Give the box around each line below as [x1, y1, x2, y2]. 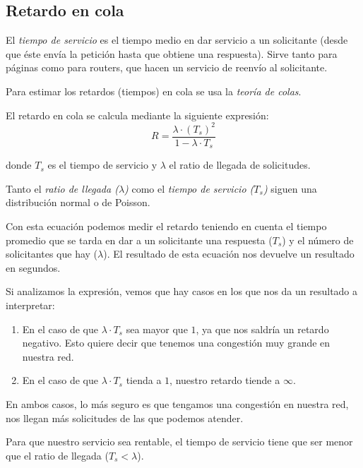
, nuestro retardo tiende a [169, 373, 280, 388]
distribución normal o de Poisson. [6, 195, 150, 210]
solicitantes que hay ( [6, 246, 98, 261]
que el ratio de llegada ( [6, 448, 109, 462]
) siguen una [263, 181, 317, 196]
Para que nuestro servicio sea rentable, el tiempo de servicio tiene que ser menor [6, 434, 353, 449]
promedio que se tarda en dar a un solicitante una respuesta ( [6, 232, 273, 247]
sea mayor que [126, 321, 188, 336]
